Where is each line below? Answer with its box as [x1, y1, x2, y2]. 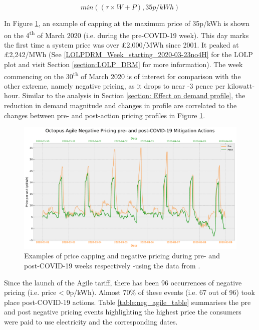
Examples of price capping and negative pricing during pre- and [24, 250, 220, 261]
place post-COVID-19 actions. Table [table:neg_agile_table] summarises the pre [4, 296, 251, 307]
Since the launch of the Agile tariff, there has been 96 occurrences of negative [4, 277, 242, 287]
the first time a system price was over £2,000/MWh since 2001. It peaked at [4, 39, 239, 50]
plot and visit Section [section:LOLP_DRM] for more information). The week [4, 59, 243, 70]
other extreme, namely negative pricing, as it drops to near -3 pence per [4, 80, 225, 91]
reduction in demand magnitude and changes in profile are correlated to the [4, 100, 237, 111]
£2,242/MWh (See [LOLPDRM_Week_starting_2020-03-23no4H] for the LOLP [4, 49, 253, 60]
